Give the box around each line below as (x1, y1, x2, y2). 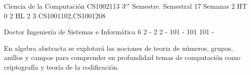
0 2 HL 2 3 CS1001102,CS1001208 (4, 10, 106, 20)
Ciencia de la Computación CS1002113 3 (4, 1, 125, 11)
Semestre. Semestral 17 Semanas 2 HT (132, 1, 247, 11)
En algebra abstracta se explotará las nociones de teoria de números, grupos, (4, 43, 233, 53)
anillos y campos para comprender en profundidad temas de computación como (4, 52, 241, 62)
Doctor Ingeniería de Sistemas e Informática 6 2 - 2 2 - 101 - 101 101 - (4, 27, 214, 37)
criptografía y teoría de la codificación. (4, 61, 119, 72)
